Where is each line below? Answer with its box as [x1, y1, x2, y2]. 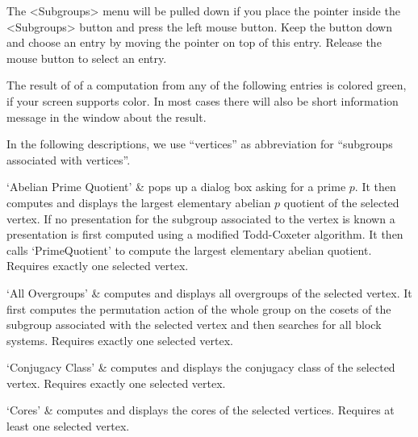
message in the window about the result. [6, 108, 207, 125]
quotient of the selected [283, 194, 399, 210]
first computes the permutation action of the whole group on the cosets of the [6, 300, 391, 317]
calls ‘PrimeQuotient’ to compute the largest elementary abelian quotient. [6, 241, 372, 258]
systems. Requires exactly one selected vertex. [6, 331, 233, 348]
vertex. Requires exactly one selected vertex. [6, 374, 226, 391]
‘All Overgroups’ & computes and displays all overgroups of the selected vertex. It [6, 284, 412, 301]
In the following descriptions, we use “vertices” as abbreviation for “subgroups [6, 135, 393, 152]
